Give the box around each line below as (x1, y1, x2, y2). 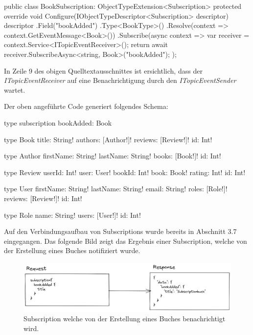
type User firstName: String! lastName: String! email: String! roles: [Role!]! (4, 183, 228, 194)
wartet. (4, 84, 25, 95)
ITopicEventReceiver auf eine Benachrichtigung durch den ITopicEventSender (4, 75, 236, 85)
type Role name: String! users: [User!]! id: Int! (4, 209, 141, 220)
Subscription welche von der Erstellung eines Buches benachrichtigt (23, 313, 226, 324)
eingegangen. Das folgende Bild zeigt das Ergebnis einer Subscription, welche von (4, 235, 247, 246)
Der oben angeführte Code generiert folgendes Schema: (4, 101, 168, 111)
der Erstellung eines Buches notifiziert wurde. (4, 245, 140, 256)
